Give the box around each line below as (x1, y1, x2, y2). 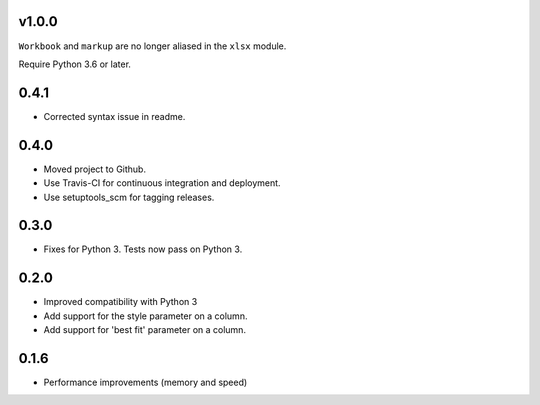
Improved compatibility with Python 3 (43, 296, 198, 308)
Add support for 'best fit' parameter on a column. (43, 324, 247, 336)
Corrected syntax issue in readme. (43, 110, 186, 122)
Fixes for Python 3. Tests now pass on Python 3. (43, 243, 243, 255)
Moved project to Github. (43, 163, 147, 175)
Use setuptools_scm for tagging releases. (43, 191, 215, 203)
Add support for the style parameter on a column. (43, 310, 248, 322)
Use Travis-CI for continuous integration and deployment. (43, 177, 281, 189)
